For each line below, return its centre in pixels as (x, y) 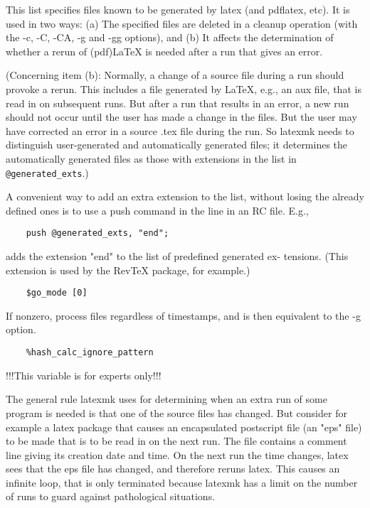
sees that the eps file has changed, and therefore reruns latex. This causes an (173, 469)
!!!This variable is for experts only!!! (84, 375)
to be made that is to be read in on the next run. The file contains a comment (176, 441)
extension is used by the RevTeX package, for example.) (128, 270)
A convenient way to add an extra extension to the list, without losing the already (185, 196)
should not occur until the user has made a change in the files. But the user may (181, 117)
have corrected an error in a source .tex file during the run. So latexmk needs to (180, 130)
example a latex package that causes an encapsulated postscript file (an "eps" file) (184, 427)
